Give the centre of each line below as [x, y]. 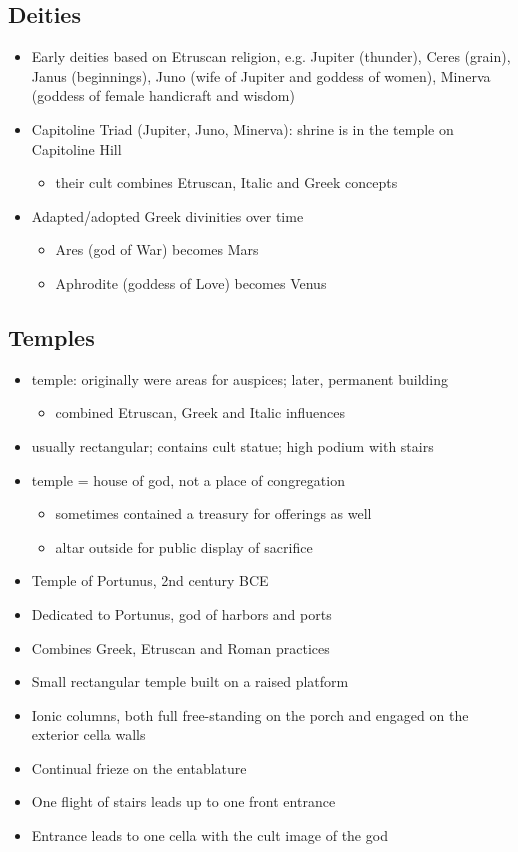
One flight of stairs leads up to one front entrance [183, 801]
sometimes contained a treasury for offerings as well [213, 513]
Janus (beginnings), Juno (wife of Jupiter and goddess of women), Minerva [261, 75]
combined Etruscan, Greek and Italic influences [200, 412]
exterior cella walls [88, 734]
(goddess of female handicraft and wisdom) [163, 95]
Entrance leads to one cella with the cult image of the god [209, 835]
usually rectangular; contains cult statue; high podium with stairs [232, 445]
